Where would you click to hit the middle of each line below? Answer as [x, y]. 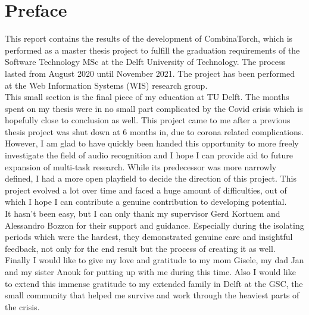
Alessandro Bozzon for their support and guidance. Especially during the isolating [154, 225]
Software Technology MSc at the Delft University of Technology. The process [145, 62]
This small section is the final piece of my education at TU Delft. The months [147, 97]
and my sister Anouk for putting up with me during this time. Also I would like [150, 272]
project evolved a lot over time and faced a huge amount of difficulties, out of [146, 190]
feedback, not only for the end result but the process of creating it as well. [140, 248]
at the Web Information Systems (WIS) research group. [106, 85]
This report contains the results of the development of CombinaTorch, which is [149, 38]
